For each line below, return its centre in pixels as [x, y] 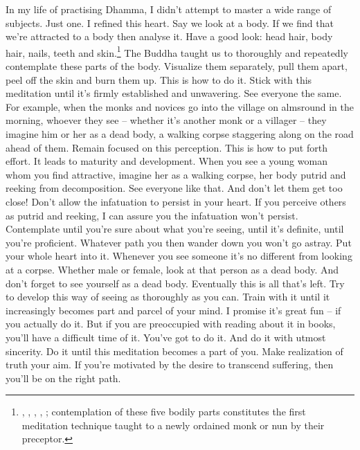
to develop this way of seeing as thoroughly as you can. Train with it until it [168, 297]
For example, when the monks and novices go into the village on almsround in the [180, 106]
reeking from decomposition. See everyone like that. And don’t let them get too [174, 188]
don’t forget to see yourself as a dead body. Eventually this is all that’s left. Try [175, 283]
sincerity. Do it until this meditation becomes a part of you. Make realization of [174, 351]
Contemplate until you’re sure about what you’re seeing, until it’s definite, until [175, 229]
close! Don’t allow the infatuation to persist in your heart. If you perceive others [176, 201]
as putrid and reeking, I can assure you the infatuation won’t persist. [152, 215]
